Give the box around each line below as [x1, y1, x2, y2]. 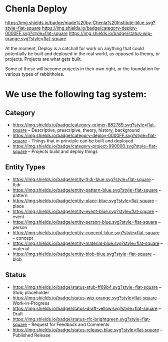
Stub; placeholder [12, 289, 49, 295]
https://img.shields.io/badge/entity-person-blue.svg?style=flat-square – [12, 219, 161, 225]
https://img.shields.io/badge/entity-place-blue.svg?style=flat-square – [12, 198, 157, 204]
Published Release [12, 332, 51, 338]
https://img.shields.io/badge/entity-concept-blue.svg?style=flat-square [12, 229, 160, 236]
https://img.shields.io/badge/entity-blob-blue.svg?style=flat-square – [12, 251, 155, 257]
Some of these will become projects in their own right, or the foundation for [5, 66, 160, 72]
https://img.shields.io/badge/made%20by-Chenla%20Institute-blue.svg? [5, 20, 155, 26]
